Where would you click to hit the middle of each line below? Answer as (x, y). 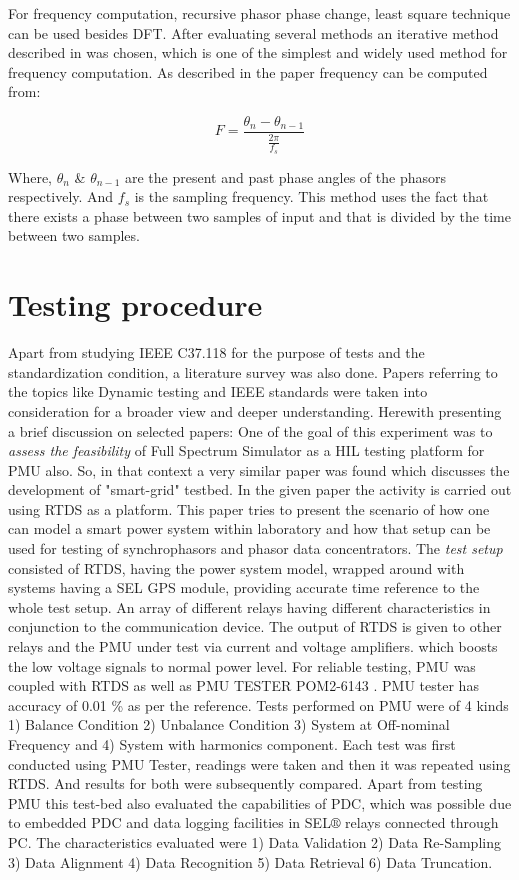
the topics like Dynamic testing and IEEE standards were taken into (218, 391)
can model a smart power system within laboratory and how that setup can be (249, 528)
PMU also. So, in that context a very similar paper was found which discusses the (259, 469)
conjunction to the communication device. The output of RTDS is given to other (255, 626)
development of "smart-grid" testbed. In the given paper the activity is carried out (260, 489)
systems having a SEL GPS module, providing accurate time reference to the (244, 587)
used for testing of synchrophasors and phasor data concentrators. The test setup (255, 548)
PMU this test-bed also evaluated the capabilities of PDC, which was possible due (260, 802)
